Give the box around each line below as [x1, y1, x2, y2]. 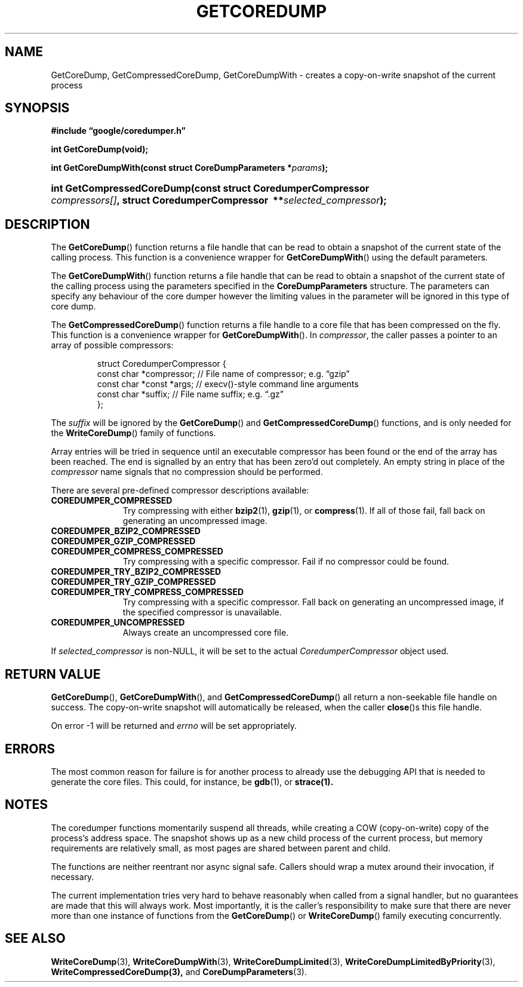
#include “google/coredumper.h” [51, 125, 186, 136]
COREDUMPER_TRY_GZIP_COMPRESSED [51, 577, 216, 587]
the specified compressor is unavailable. [122, 607, 282, 618]
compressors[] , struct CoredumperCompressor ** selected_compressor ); [51, 194, 387, 207]
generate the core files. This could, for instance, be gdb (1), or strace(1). [51, 776, 334, 787]
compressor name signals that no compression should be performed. [51, 467, 323, 477]
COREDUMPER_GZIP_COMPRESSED [51, 536, 196, 547]
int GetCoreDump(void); [51, 144, 149, 155]
